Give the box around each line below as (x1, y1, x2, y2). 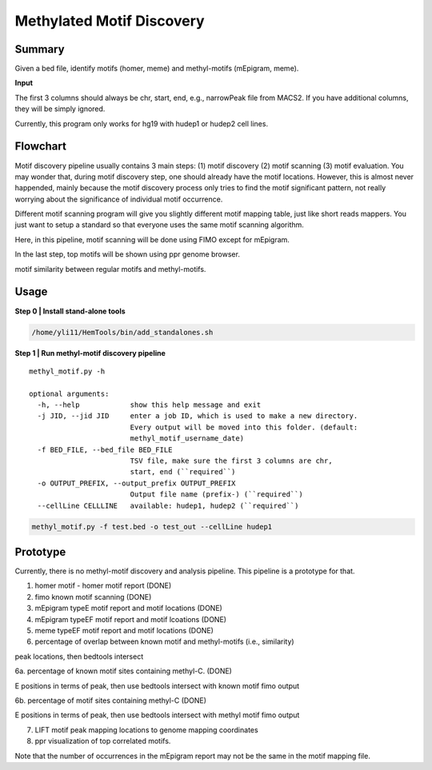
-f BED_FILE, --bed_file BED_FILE (37, 445, 173, 454)
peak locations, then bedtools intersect (14, 652, 144, 661)
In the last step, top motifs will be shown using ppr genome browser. (14, 249, 240, 259)
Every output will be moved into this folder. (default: (130, 422, 358, 432)
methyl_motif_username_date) (130, 434, 244, 443)
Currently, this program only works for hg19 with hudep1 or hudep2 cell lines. (14, 118, 268, 128)
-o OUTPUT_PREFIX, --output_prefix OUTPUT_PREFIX (37, 478, 236, 488)
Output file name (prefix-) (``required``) (130, 490, 303, 499)
